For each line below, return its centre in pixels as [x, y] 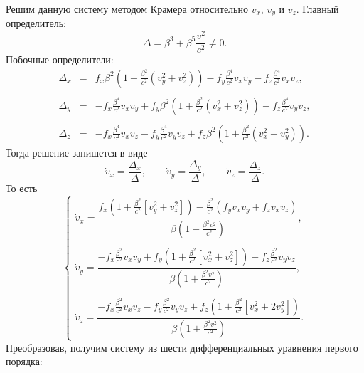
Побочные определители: [60, 59]
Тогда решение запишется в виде [77, 152]
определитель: [36, 23]
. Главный [317, 9]
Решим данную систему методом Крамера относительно [127, 9]
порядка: [24, 361]
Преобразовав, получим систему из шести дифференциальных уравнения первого [182, 347]
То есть [22, 188]
